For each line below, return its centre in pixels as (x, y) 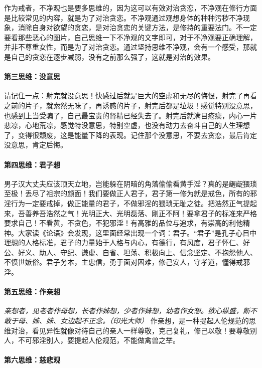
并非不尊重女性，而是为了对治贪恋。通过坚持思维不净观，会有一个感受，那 (127, 47)
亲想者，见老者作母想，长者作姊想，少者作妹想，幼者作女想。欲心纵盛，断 (127, 311)
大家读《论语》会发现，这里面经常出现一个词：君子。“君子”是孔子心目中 (137, 232)
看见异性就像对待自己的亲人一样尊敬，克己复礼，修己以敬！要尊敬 (141, 330)
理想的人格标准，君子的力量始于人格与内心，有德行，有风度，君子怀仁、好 (127, 242)
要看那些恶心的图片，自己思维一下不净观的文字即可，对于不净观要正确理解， (130, 37)
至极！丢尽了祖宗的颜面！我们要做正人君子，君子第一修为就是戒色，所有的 (127, 193)
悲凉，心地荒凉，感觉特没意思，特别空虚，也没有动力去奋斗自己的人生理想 (127, 125)
